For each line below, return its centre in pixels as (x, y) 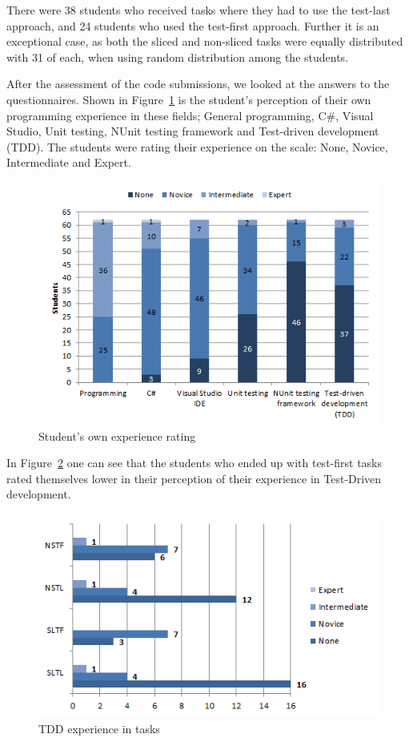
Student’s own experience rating (117, 436)
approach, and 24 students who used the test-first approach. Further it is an (193, 25)
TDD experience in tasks (99, 728)
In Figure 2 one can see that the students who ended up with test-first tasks (194, 463)
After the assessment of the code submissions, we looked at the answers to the (198, 84)
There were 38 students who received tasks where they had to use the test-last (198, 10)
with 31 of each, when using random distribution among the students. (178, 56)
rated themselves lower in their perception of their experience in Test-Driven (194, 478)
